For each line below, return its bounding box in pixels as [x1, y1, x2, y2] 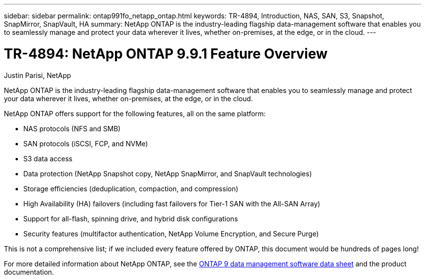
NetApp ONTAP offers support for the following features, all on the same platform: [4, 109, 266, 118]
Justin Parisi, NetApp [4, 71, 71, 79]
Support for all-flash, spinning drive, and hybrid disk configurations [23, 214, 238, 223]
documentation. [4, 267, 54, 276]
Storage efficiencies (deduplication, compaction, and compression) [23, 184, 239, 193]
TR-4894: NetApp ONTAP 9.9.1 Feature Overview [4, 45, 327, 62]
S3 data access [23, 154, 73, 163]
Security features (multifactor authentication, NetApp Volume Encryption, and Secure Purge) [23, 229, 319, 238]
